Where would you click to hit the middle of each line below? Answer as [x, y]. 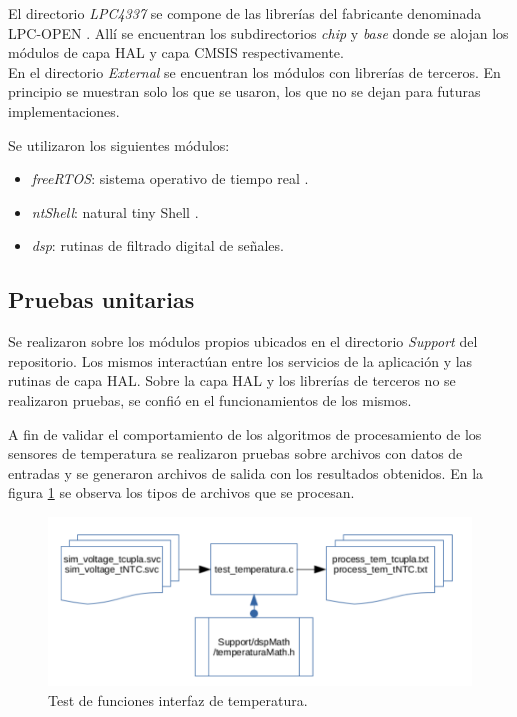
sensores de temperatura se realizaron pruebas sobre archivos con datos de [235, 453]
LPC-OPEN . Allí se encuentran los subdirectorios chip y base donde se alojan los [258, 32]
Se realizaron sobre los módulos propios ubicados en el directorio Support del [243, 341]
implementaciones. [64, 110]
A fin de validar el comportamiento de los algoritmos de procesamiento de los [245, 433]
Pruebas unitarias [101, 299]
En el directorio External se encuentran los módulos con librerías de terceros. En [254, 71]
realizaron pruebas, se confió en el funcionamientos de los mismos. [210, 399]
